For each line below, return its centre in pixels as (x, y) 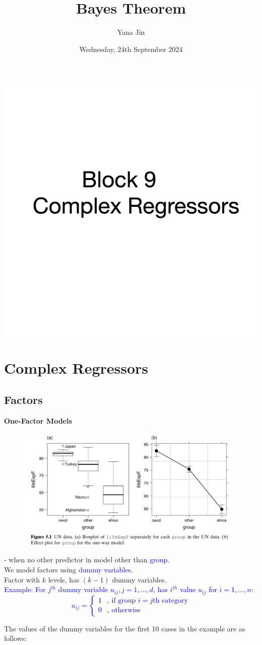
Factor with (22, 579)
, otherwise (124, 610)
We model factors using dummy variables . (69, 569)
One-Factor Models (38, 421)
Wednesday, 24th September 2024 (131, 49)
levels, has (64, 579)
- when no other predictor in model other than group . (87, 560)
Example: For (25, 589)
